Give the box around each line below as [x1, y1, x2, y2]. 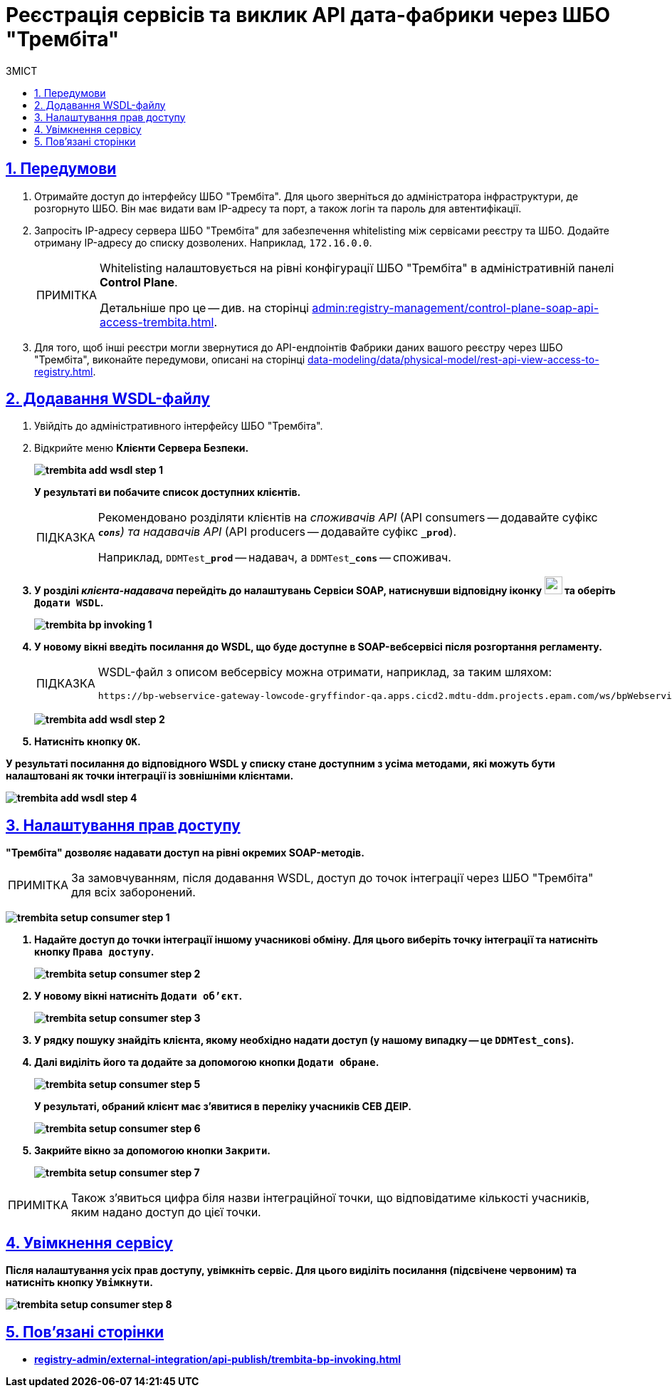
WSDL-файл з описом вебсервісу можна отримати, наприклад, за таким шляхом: [98, 665, 552, 680]
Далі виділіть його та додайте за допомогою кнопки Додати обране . [34, 1056, 379, 1069]
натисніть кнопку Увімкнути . [6, 1276, 153, 1289]
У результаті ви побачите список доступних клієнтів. [34, 486, 301, 499]
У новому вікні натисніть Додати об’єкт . [34, 990, 243, 1003]
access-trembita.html [100, 314, 214, 329]
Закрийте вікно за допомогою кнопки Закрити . [34, 1144, 271, 1157]
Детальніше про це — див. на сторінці [100, 300, 309, 315]
